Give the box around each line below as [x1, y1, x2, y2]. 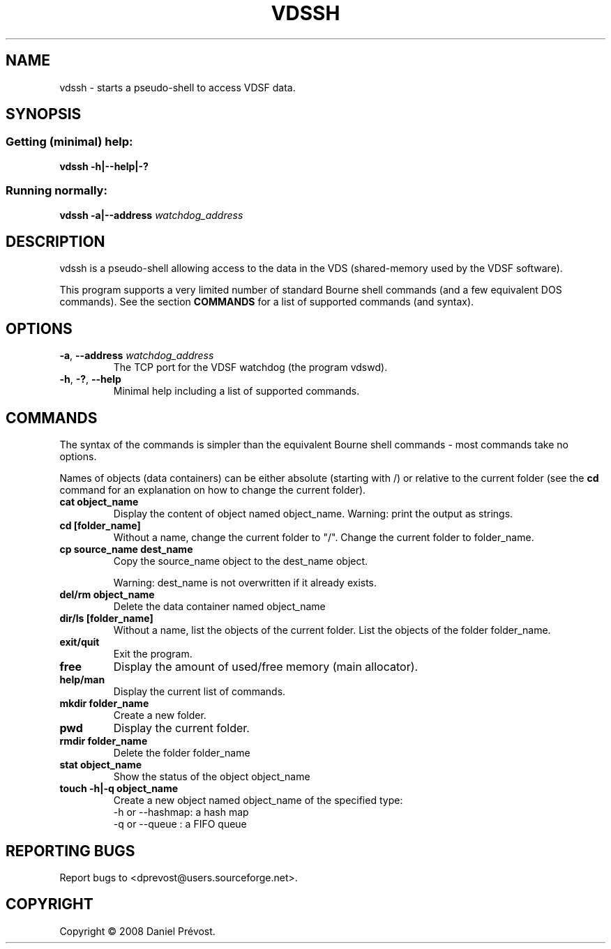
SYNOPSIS [6, 105, 82, 123]
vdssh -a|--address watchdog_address [59, 208, 243, 221]
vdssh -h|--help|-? [59, 160, 149, 172]
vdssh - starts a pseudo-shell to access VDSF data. [59, 81, 296, 93]
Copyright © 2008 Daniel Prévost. [59, 925, 216, 937]
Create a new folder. [113, 709, 206, 722]
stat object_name [59, 759, 142, 771]
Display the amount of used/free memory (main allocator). [113, 660, 418, 674]
